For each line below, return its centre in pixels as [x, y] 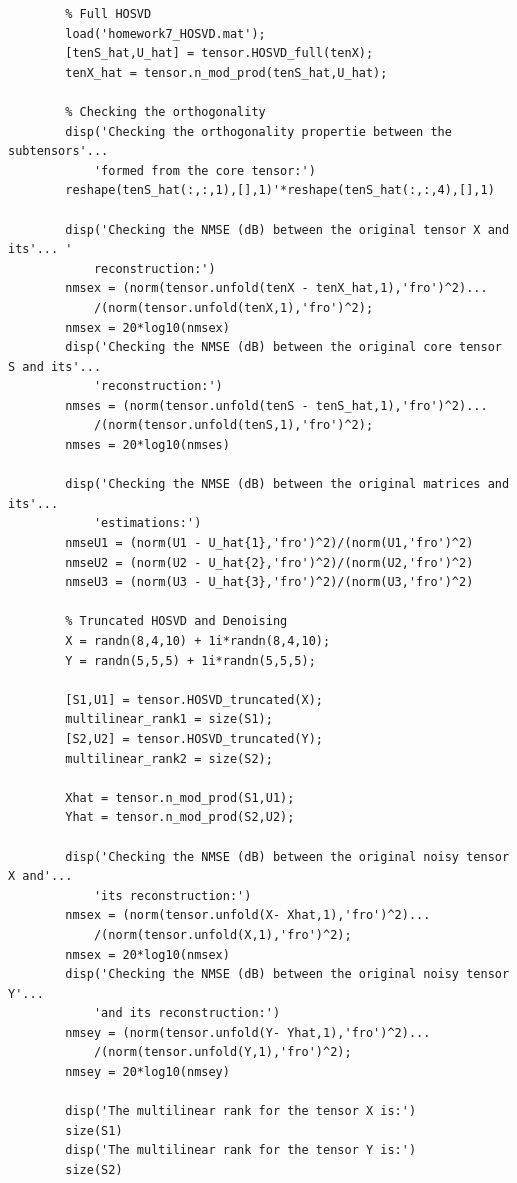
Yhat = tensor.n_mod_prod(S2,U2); [180, 817]
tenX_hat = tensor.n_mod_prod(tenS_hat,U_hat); [226, 72]
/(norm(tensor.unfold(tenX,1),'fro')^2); [233, 307]
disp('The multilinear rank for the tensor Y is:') [241, 1150]
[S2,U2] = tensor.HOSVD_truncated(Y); [194, 738]
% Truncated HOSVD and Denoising [176, 621]
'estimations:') [147, 523]
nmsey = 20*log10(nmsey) [147, 1072]
